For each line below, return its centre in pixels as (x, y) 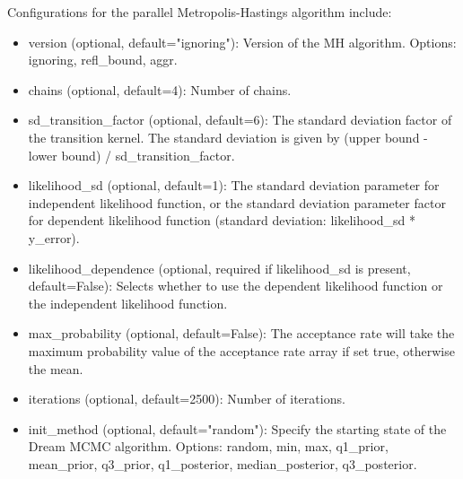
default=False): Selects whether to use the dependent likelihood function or (236, 286)
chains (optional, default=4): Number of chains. (160, 89)
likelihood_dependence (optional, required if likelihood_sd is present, (219, 268)
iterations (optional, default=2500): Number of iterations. (187, 399)
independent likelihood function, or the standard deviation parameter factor (237, 202)
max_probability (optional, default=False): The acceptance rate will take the (241, 333)
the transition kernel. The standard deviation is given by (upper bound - (228, 137)
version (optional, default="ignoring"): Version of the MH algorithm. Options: (242, 42)
